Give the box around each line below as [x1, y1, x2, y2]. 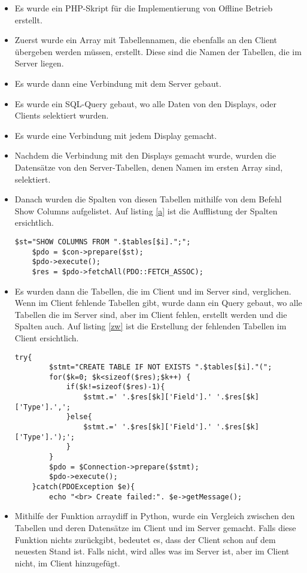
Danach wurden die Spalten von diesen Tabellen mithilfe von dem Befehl [14, 193, 282, 205]
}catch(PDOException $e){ [32, 483, 135, 492]
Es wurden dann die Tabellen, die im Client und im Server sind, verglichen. [14, 284, 291, 297]
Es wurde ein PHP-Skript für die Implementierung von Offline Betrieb [14, 2, 273, 14]
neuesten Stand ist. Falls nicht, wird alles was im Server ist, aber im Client [14, 545, 290, 557]
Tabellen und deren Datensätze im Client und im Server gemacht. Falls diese [14, 521, 296, 533]
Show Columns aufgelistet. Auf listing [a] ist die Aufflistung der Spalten [14, 204, 278, 217]
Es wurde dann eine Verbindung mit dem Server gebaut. [14, 77, 221, 89]
